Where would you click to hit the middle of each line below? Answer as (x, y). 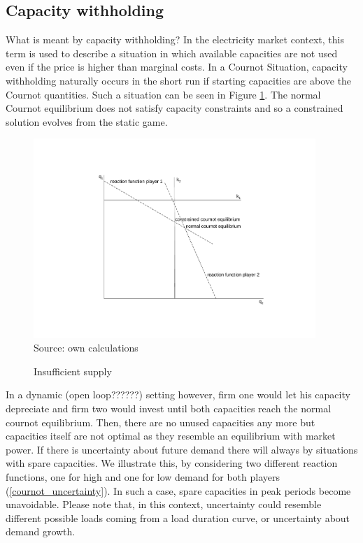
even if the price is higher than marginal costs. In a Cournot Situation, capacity (177, 67)
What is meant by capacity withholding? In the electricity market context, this (175, 39)
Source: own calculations (86, 348)
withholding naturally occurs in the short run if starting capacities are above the (179, 80)
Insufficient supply (73, 371)
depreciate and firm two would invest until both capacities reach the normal (169, 408)
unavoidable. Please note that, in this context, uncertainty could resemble (164, 504)
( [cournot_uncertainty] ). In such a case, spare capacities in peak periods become (178, 490)
